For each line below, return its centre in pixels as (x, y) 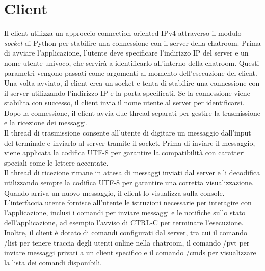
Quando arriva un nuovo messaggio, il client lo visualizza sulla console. (114, 192)
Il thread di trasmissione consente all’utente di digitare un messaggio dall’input (128, 133)
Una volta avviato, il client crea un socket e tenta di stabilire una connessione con (132, 83)
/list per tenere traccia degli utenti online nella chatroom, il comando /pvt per (127, 242)
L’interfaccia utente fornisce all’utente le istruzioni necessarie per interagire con (128, 202)
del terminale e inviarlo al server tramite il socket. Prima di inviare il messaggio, (130, 142)
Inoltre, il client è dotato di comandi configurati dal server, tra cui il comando (126, 232)
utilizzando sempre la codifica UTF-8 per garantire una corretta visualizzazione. (129, 183)
